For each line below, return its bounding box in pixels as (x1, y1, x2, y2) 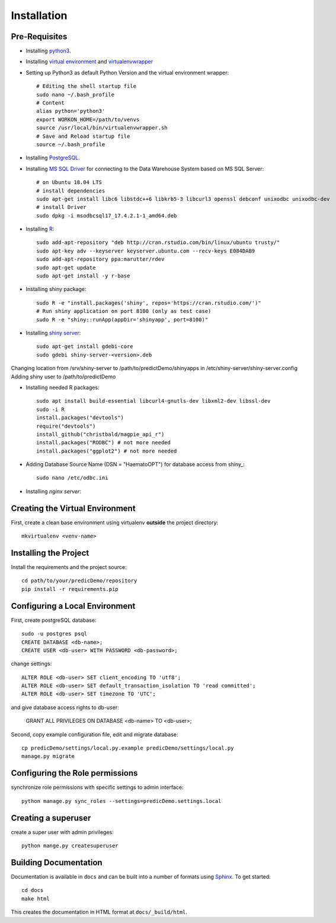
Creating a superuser (11, 813, 91, 823)
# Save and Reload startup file (36, 132, 130, 140)
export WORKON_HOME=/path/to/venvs (36, 116, 140, 123)
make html (21, 895, 50, 902)
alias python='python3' (36, 108, 105, 115)
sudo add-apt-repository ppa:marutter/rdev (36, 256, 165, 263)
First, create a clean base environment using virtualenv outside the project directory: (11, 519, 219, 526)
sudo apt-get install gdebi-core (36, 343, 133, 350)
